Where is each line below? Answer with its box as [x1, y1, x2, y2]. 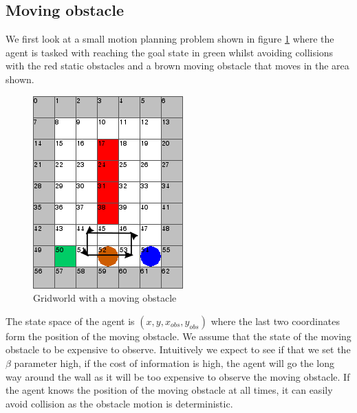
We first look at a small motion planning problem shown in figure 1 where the [6, 32, 334, 46]
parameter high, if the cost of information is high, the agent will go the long [14, 355, 334, 370]
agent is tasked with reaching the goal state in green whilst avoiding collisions [6, 45, 334, 59]
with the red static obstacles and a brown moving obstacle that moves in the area [6, 58, 349, 73]
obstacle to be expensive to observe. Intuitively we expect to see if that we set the [6, 342, 351, 357]
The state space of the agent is [6, 313, 135, 328]
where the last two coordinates [210, 313, 340, 328]
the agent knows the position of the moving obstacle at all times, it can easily [6, 383, 333, 397]
